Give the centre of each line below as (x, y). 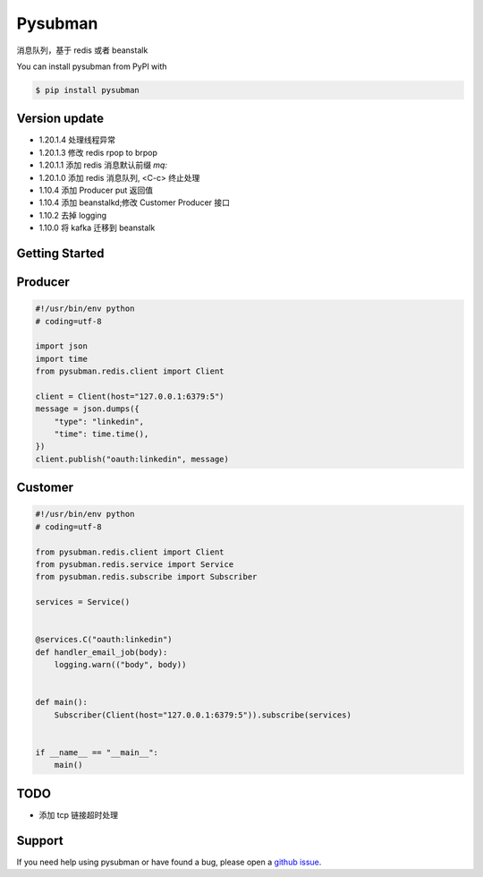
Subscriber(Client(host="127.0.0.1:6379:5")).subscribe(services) (203, 715)
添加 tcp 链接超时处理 (78, 814)
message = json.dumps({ (88, 409)
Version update (60, 119)
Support (40, 841)
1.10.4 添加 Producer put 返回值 (96, 190)
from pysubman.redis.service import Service (135, 565)
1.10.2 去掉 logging (73, 215)
